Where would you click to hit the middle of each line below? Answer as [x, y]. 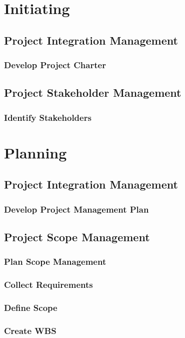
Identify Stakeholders [48, 117]
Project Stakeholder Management [93, 93]
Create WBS [30, 330]
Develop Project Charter [55, 65]
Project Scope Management [77, 237]
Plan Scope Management [55, 262]
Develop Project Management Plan [76, 209]
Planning [35, 152]
